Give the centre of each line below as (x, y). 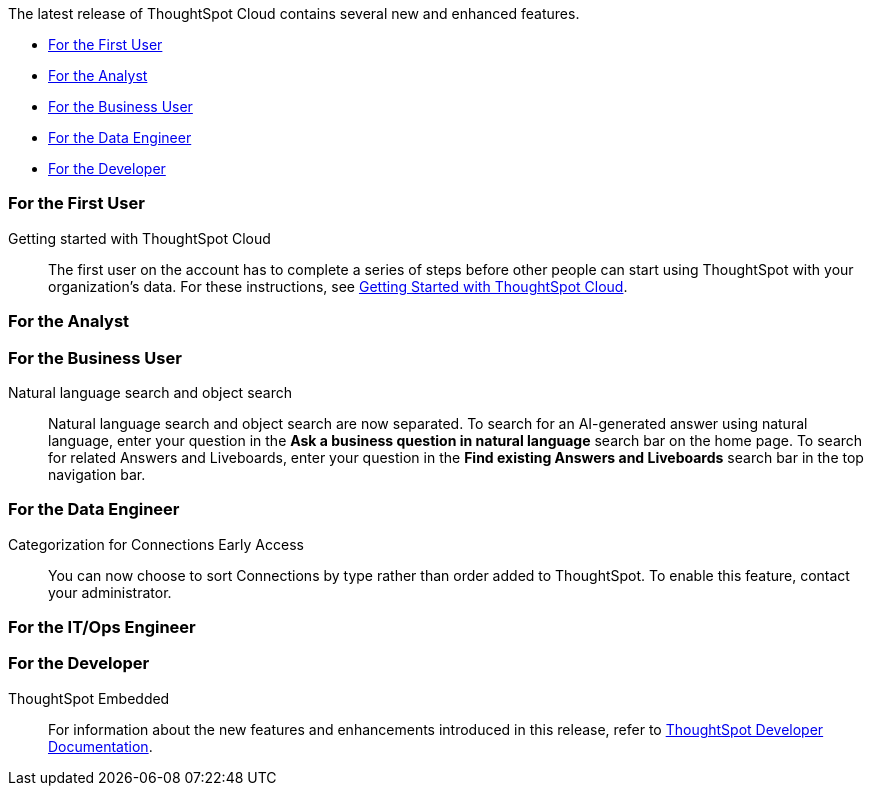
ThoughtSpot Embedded (89, 698)
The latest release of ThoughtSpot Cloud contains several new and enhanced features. (294, 13)
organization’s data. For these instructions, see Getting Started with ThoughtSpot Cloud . (338, 286)
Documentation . (100, 746)
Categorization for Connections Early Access (156, 544)
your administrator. (110, 592)
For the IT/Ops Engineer (102, 627)
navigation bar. (97, 474)
